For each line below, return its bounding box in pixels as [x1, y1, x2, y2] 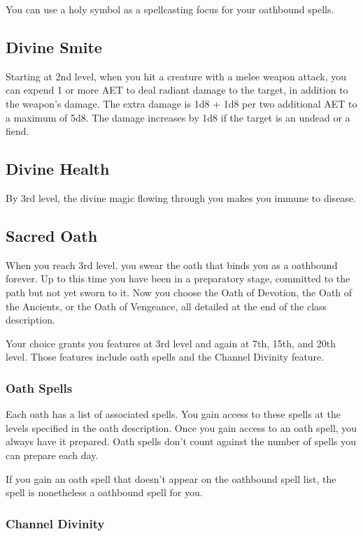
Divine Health [6, 158, 110, 180]
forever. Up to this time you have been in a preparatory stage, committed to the [6, 271, 350, 286]
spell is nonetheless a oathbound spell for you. [6, 485, 203, 500]
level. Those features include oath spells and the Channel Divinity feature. [6, 349, 325, 364]
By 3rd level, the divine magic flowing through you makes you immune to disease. [6, 190, 356, 205]
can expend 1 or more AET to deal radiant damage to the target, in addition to [6, 82, 348, 97]
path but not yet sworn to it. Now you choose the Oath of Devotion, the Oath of [6, 284, 353, 299]
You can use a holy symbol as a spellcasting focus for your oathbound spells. [6, 2, 334, 16]
